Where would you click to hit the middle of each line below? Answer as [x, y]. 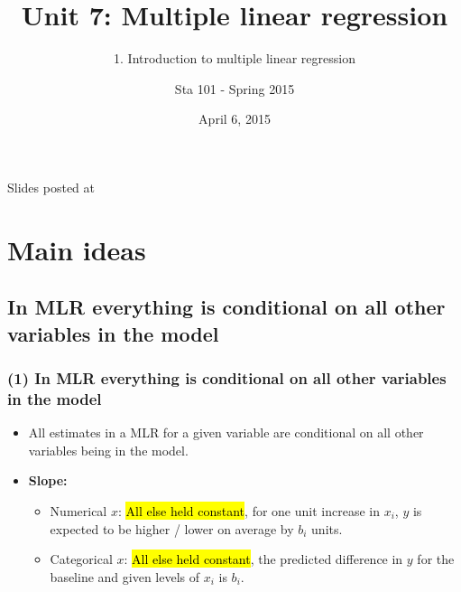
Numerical [78, 510]
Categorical [81, 559]
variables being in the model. [108, 450]
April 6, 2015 [235, 119]
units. [327, 528]
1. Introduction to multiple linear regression [235, 58]
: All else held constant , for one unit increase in [249, 510]
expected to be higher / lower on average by [172, 528]
